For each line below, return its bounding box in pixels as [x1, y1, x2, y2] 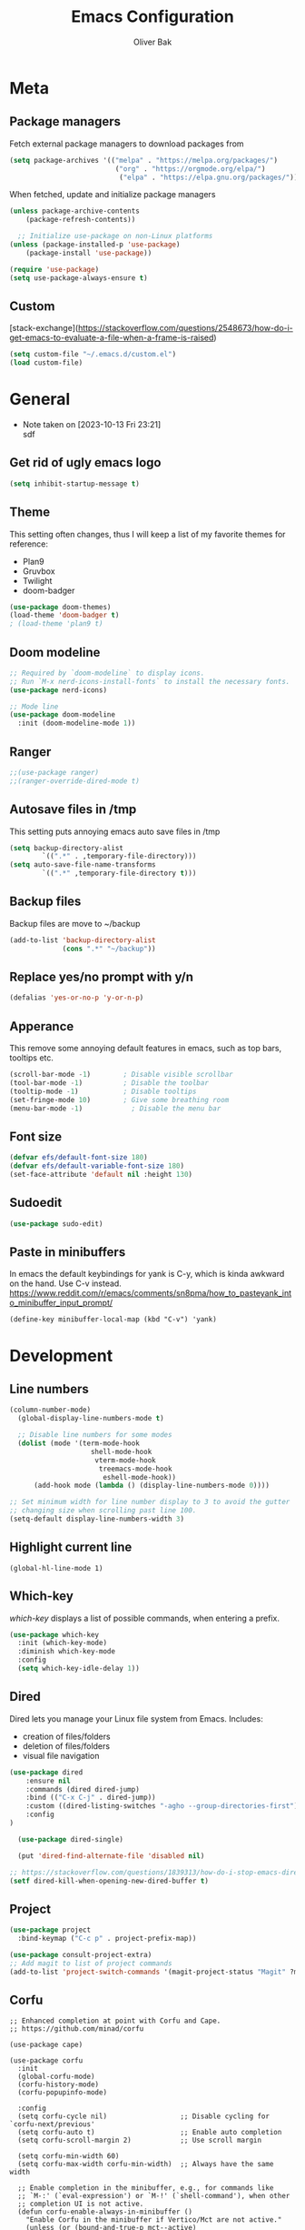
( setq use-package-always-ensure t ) [9, 273, 148, 283]
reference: [9, 538, 48, 549]
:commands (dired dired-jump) [25, 1784, 141, 1793]
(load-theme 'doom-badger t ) [9, 611, 120, 620]
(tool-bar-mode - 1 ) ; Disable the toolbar [9, 1079, 209, 1088]
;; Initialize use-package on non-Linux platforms [17, 232, 213, 241]
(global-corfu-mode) [17, 2072, 95, 2082]
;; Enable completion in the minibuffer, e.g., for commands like [17, 2184, 274, 2193]
